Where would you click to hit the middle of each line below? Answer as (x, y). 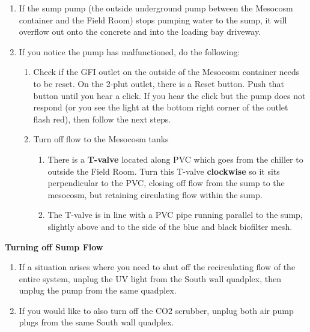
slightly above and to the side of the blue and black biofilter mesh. (170, 226)
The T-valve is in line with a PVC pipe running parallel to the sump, (175, 215)
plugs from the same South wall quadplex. (96, 322)
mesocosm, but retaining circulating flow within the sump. (155, 194)
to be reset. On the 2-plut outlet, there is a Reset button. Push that (159, 83)
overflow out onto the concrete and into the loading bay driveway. (140, 32)
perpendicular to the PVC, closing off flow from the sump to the (166, 183)
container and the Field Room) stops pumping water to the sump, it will (153, 20)
